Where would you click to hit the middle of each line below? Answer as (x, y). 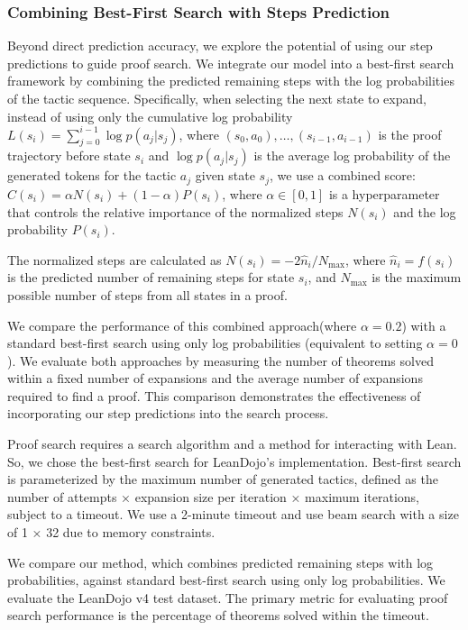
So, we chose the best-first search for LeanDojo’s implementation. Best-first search (234, 461)
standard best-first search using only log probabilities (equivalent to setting (215, 343)
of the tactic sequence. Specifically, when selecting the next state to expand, (217, 98)
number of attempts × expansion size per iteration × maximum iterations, (214, 496)
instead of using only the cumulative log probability (150, 116)
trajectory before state (69, 155)
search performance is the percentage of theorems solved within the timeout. (218, 615)
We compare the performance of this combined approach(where (182, 325)
